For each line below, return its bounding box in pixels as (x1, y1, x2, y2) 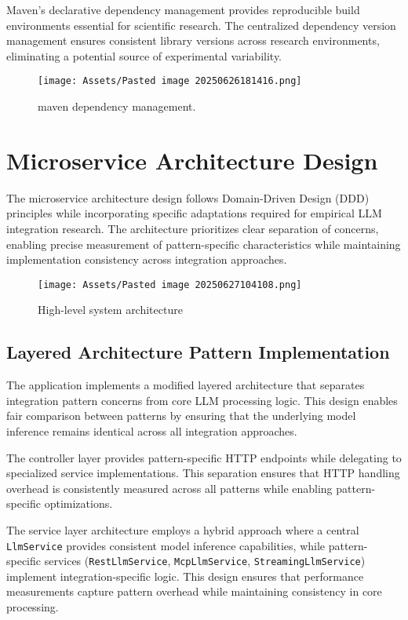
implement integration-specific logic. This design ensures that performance (6, 567, 364, 584)
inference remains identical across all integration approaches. (6, 422, 297, 439)
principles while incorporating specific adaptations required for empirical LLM (6, 205, 382, 221)
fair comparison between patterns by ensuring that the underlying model (6, 407, 356, 424)
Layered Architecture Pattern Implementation (6, 340, 390, 364)
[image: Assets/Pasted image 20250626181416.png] (38, 75, 302, 87)
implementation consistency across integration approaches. (6, 251, 287, 268)
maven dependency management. (38, 98, 196, 115)
